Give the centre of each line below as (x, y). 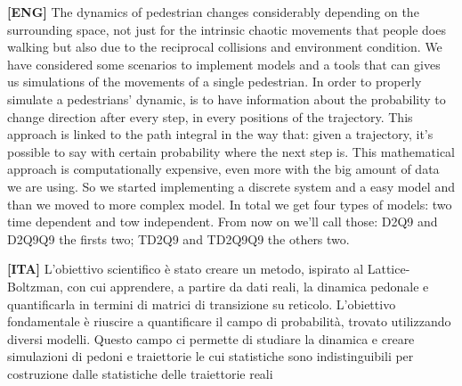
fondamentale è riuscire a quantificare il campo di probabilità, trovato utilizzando (229, 321)
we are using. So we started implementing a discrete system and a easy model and (231, 186)
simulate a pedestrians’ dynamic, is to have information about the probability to (227, 99)
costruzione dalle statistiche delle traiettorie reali (140, 373)
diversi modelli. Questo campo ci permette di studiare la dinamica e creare (211, 338)
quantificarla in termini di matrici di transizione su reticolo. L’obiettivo (202, 304)
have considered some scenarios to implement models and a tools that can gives (224, 64)
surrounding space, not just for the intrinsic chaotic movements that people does (227, 29)
